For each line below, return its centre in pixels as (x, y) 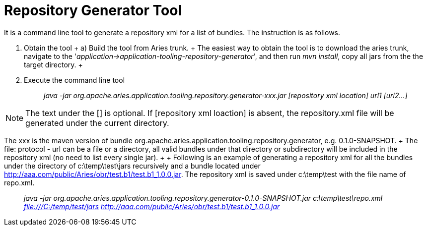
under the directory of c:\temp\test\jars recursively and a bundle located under (132, 166)
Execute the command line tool (74, 80)
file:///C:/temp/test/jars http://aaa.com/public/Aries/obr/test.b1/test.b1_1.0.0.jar (152, 206)
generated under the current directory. (97, 123)
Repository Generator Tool (93, 10)
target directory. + (53, 64)
